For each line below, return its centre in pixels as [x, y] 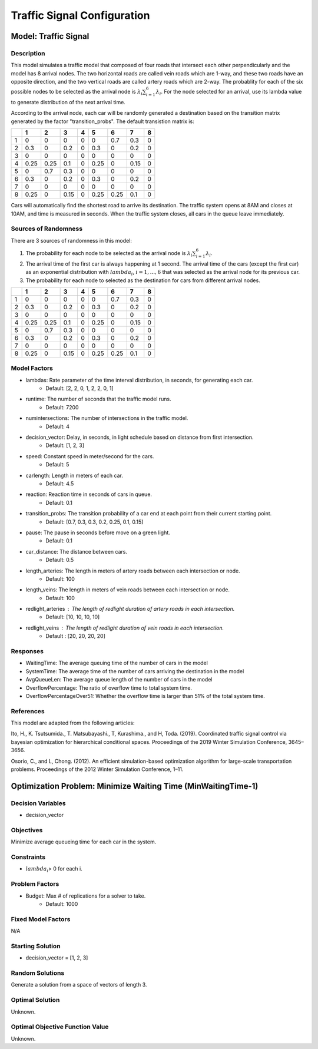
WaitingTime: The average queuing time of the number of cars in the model [117, 663]
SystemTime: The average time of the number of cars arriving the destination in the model [135, 671]
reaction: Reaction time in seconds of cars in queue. [89, 494]
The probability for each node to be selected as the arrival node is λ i [109, 254]
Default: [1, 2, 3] [65, 445]
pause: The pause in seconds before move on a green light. [98, 532]
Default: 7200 [62, 407]
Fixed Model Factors [41, 919]
